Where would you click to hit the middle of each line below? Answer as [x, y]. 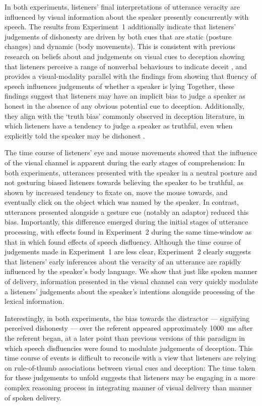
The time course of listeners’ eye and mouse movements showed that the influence [131, 152]
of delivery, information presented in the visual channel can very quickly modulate [132, 281]
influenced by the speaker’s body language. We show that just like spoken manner [131, 271]
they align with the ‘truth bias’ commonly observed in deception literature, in [125, 116]
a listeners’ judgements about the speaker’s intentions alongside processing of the [130, 291]
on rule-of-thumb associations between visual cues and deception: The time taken [130, 367]
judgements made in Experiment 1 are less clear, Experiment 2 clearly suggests [128, 252]
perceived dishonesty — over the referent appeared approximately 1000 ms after [129, 328]
